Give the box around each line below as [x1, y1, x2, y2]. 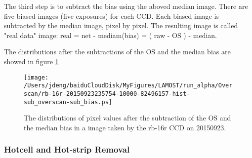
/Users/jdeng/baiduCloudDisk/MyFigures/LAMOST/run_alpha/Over [24, 82, 233, 89]
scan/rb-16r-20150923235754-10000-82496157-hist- [24, 90, 190, 97]
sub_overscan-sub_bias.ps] [24, 98, 112, 106]
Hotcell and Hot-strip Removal [4, 143, 130, 156]
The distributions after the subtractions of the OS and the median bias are [4, 46, 231, 57]
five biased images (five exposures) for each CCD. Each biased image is [4, 10, 219, 21]
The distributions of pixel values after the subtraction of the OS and [24, 113, 231, 123]
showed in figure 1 [4, 56, 59, 66]
